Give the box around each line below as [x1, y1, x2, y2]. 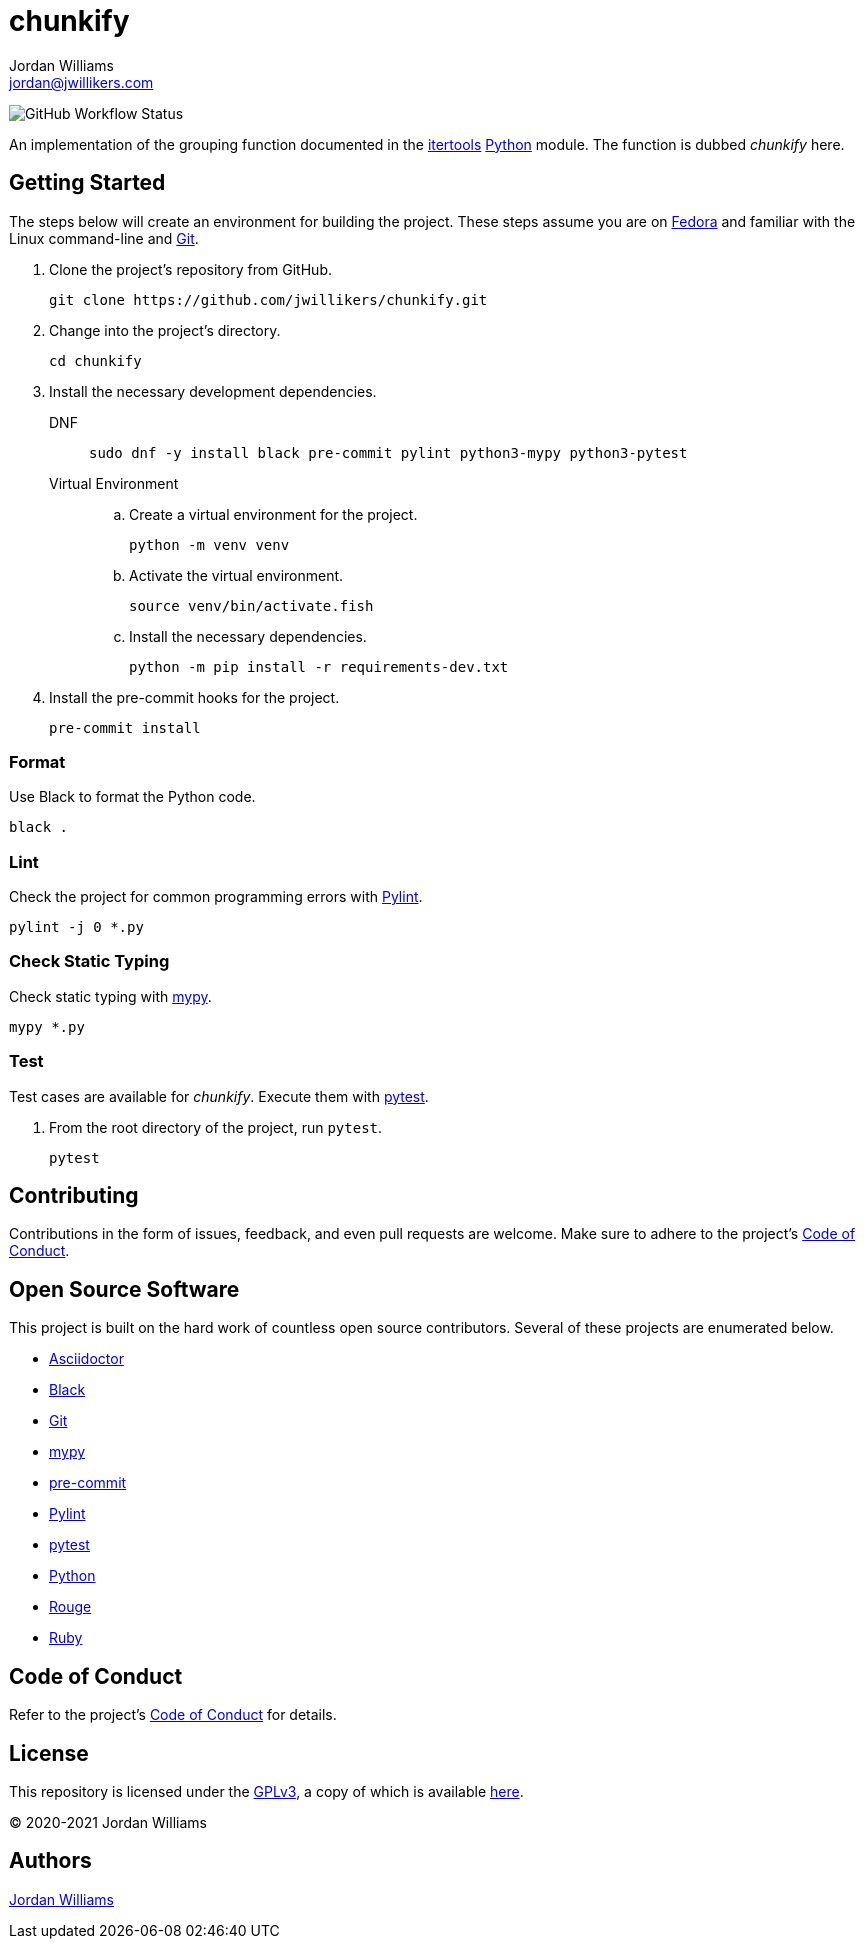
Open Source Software [9, 1276, 240, 1302]
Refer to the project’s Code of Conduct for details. [9, 1706, 337, 1724]
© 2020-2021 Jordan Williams [9, 1813, 207, 1831]
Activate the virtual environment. [129, 566, 344, 584]
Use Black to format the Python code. [9, 788, 256, 806]
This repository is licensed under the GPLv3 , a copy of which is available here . [9, 1782, 524, 1800]
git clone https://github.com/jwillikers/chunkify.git [49, 291, 488, 308]
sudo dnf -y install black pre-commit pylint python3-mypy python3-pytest [89, 444, 688, 461]
